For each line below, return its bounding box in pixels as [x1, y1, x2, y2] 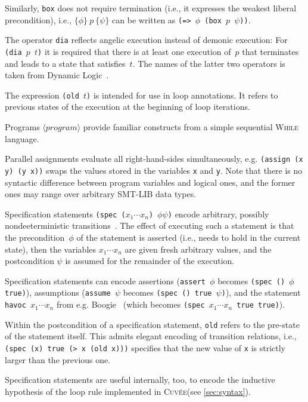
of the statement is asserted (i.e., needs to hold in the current [76, 231, 301, 243]
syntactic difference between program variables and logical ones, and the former [5, 176, 295, 188]
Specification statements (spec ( [5, 207, 126, 220]
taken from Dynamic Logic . [5, 69, 109, 81]
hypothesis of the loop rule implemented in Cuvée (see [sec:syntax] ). [5, 385, 251, 397]
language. [5, 132, 39, 145]
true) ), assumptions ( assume [5, 286, 111, 299]
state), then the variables [5, 243, 97, 255]
